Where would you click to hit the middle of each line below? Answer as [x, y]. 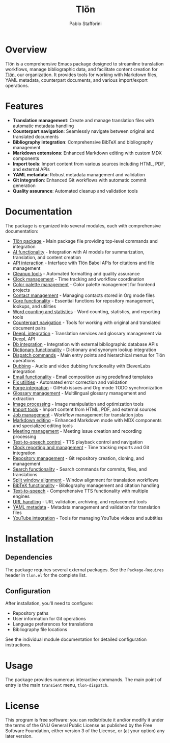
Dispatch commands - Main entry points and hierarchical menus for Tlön [89, 355]
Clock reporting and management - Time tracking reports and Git [81, 447]
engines [21, 496]
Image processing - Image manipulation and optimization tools [78, 404]
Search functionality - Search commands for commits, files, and [80, 469]
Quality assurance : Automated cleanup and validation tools [75, 191]
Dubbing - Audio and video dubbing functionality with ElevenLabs [82, 366]
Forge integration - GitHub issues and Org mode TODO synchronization [88, 387]
